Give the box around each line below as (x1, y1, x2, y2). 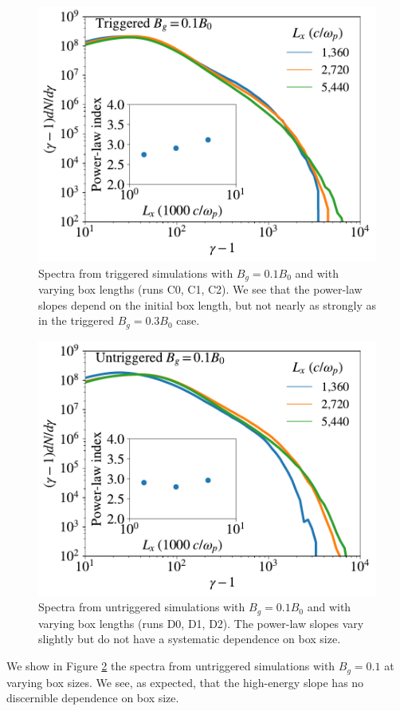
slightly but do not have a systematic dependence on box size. (38, 630, 341, 647)
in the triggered (38, 312, 114, 329)
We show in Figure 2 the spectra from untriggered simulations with (6, 658, 335, 674)
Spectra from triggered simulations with (38, 264, 233, 281)
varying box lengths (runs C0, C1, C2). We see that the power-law (38, 281, 363, 298)
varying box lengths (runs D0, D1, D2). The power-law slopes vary (38, 614, 364, 631)
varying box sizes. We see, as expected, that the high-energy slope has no (6, 673, 364, 690)
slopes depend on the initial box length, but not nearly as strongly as (38, 296, 377, 313)
